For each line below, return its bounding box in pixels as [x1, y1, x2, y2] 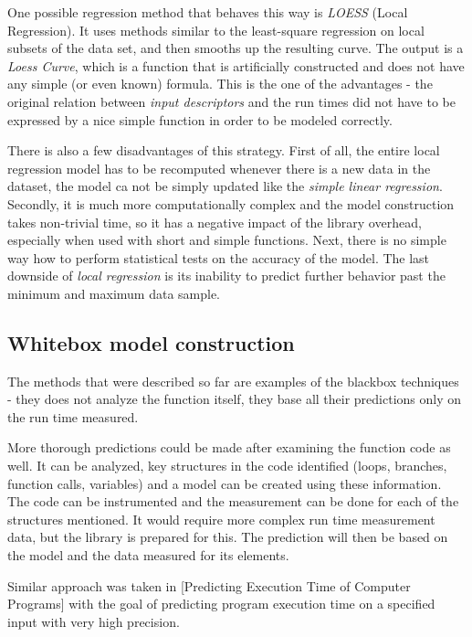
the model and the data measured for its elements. [7, 546, 289, 565]
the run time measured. [7, 407, 139, 426]
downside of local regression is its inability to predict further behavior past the [7, 266, 446, 285]
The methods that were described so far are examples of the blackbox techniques [7, 371, 459, 390]
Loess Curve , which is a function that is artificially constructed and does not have [7, 56, 465, 75]
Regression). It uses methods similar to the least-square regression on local [7, 20, 425, 39]
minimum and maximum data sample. [7, 283, 221, 303]
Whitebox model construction [7, 328, 295, 356]
